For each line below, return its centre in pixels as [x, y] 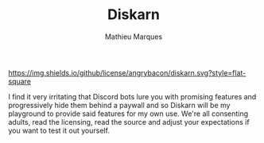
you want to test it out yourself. [59, 130]
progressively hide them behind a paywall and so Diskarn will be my [119, 105]
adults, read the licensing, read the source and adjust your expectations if [129, 122]
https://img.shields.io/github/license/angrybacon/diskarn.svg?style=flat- [127, 72]
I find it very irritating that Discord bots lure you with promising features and [132, 96]
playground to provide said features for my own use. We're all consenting [128, 114]
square [20, 81]
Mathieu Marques [134, 37]
